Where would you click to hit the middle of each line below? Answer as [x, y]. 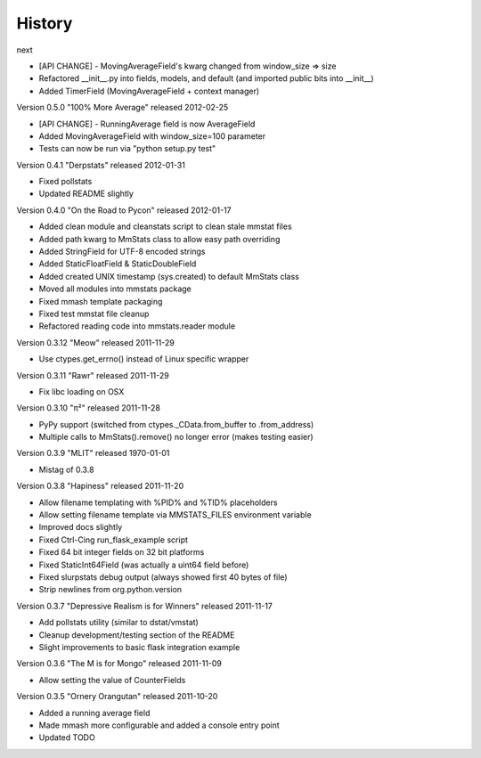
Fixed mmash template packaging [101, 301]
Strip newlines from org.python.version [110, 590]
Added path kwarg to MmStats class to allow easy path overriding [159, 239]
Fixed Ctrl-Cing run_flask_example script [114, 540]
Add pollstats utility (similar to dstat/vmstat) [119, 623]
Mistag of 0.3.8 [66, 469]
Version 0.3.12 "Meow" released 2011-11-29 [96, 342]
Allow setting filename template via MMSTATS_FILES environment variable [175, 515]
